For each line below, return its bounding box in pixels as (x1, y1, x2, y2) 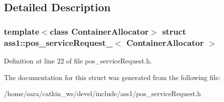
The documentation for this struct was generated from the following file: (4, 72, 221, 82)
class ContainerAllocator (49, 25, 149, 37)
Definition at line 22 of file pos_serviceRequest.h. (4, 55, 152, 65)
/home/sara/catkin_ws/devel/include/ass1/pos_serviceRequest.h (4, 88, 201, 99)
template (4, 25, 40, 37)
